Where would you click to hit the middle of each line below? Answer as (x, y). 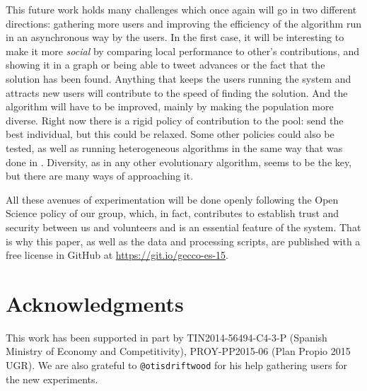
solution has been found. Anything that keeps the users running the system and (179, 78)
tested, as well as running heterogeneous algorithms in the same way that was (174, 147)
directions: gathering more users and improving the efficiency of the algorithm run (183, 23)
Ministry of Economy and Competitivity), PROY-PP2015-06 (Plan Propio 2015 (178, 351)
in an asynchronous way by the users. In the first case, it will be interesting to (175, 37)
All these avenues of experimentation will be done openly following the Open (172, 199)
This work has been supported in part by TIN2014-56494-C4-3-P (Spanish (167, 337)
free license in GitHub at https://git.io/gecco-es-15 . (117, 255)
